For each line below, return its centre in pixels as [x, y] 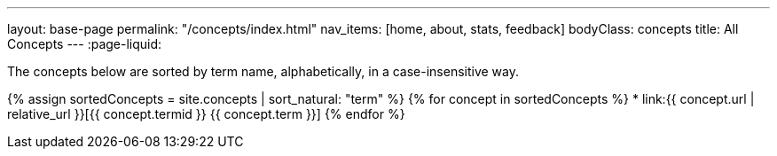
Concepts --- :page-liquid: [85, 44]
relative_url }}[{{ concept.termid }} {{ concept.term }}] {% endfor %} [206, 114]
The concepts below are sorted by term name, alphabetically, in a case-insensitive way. [263, 71]
